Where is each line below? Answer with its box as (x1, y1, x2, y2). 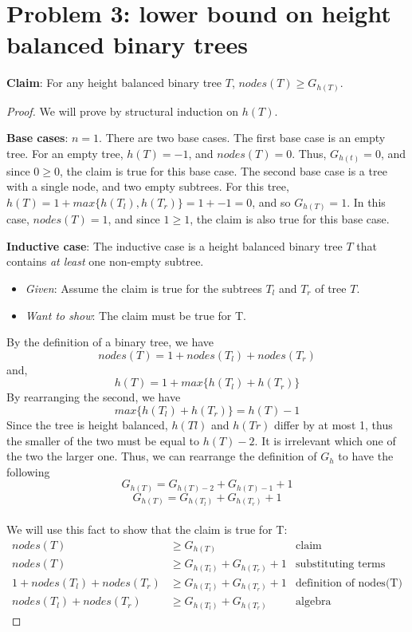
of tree (315, 280, 347, 297)
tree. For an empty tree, (6, 145, 124, 162)
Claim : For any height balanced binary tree (6, 74, 222, 91)
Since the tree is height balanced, (6, 416, 168, 433)
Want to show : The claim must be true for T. (25, 306, 246, 323)
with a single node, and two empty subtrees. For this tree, (6, 178, 289, 195)
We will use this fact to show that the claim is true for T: (6, 520, 288, 537)
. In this (347, 193, 386, 210)
